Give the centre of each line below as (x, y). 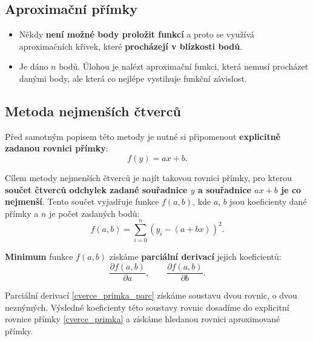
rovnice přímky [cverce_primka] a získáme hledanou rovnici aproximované (143, 319)
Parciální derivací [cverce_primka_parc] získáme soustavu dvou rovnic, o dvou (151, 295)
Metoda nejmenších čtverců (93, 111)
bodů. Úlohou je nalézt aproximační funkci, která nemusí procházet (184, 66)
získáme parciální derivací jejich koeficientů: (195, 257)
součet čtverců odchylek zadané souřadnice (96, 189)
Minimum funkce (39, 257)
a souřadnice (225, 189)
